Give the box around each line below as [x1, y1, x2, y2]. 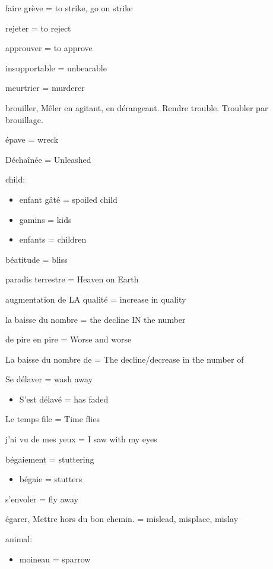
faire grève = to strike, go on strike [5, 2, 133, 14]
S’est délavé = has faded [19, 392, 109, 405]
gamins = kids [19, 213, 72, 225]
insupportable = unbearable [5, 61, 107, 74]
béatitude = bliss [5, 253, 68, 265]
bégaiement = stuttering [5, 452, 94, 465]
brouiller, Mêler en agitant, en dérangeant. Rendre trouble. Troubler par [5, 101, 268, 114]
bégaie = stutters [19, 473, 82, 485]
